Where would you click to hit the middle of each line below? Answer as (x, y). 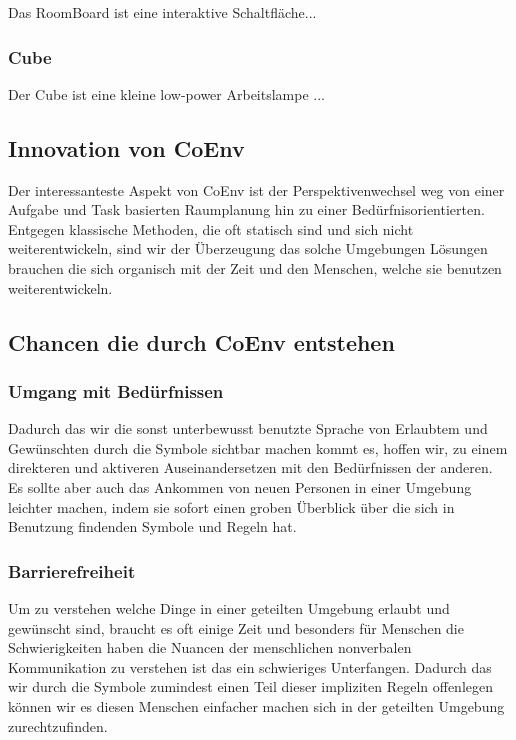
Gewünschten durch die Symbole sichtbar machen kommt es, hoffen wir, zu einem (258, 447)
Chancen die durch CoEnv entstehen (201, 341)
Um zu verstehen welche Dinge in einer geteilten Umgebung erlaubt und (229, 607)
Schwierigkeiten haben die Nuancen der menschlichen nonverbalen (210, 647)
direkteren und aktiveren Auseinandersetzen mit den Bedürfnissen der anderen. (250, 467)
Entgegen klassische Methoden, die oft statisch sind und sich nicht (211, 228)
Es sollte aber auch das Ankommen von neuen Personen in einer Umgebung (240, 486)
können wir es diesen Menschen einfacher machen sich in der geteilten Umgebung (256, 705)
